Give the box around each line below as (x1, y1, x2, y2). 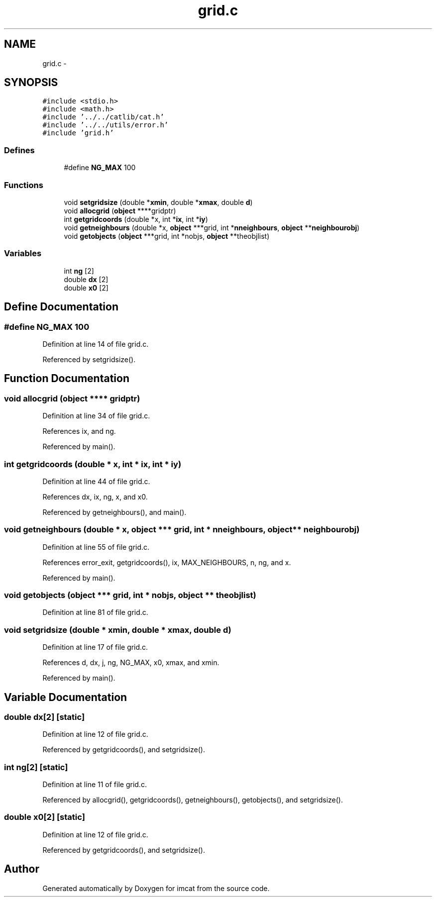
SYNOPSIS (4, 76, 58, 89)
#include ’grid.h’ (42, 129, 114, 137)
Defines (4, 145, 35, 155)
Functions (4, 180, 43, 190)
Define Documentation (4, 300, 118, 313)
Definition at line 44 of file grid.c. (42, 477, 150, 486)
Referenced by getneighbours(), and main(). (42, 507, 187, 516)
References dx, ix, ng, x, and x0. (42, 492, 148, 501)
